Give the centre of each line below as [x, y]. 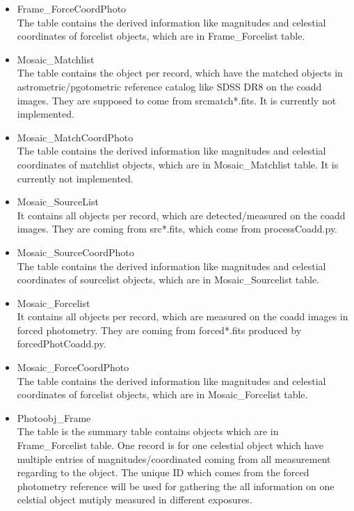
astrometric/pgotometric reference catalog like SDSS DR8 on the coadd [169, 86]
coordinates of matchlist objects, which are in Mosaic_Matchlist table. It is [178, 164]
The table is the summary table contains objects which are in [148, 431]
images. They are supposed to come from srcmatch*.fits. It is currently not [177, 100]
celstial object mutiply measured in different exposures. [135, 500]
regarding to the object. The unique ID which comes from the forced [163, 472]
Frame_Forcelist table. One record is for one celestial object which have [170, 445]
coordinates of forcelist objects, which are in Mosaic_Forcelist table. [162, 394]
